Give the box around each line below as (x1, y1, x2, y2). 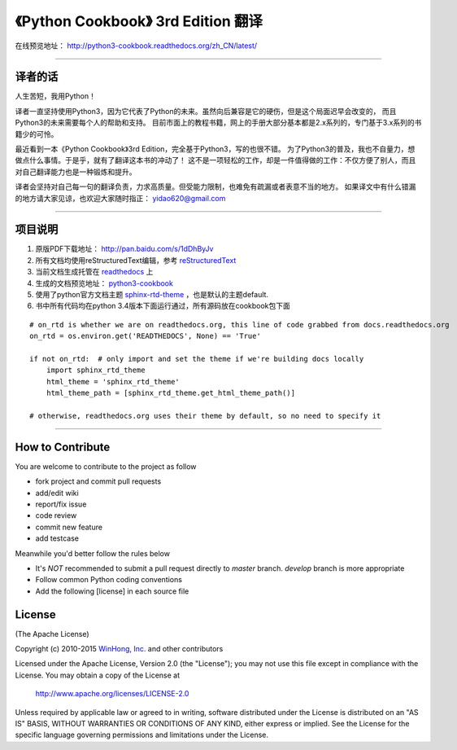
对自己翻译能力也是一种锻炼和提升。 (15, 167, 137, 177)
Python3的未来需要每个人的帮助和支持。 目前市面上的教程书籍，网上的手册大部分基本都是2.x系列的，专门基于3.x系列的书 (15, 118, 422, 128)
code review (35, 511, 77, 520)
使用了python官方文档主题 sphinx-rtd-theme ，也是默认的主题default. (35, 290, 268, 300)
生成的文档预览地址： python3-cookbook (35, 278, 174, 288)
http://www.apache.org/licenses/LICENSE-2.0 (35, 689, 189, 699)
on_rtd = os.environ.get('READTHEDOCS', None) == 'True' (29, 331, 262, 341)
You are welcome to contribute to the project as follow (15, 461, 197, 471)
